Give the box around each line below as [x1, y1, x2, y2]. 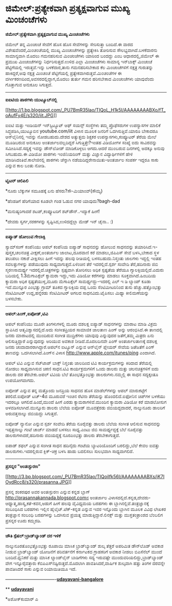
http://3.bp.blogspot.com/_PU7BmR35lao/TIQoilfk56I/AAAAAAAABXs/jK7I [8, 473, 165, 480]
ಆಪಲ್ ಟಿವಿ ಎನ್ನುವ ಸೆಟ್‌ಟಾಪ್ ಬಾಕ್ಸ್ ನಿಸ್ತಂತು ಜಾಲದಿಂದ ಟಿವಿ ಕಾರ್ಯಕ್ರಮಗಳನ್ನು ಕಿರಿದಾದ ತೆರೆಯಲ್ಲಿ [5, 360, 153, 366]
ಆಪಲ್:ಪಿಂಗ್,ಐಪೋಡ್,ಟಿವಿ [5, 310, 49, 317]
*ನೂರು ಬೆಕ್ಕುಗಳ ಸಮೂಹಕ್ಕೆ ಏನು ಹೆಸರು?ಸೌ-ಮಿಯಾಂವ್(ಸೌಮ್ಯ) [5, 187, 103, 194]
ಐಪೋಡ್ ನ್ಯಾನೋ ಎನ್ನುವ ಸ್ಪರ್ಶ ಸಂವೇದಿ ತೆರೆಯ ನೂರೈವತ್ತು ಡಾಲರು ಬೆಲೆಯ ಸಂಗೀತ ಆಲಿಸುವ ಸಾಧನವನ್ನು [5, 420, 161, 427]
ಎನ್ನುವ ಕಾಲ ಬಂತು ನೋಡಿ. [5, 162, 46, 168]
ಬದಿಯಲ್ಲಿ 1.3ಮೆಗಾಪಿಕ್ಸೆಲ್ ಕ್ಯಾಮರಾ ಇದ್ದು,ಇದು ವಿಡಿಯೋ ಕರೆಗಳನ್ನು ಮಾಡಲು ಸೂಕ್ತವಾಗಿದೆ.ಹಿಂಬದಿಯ [5, 272, 156, 278]
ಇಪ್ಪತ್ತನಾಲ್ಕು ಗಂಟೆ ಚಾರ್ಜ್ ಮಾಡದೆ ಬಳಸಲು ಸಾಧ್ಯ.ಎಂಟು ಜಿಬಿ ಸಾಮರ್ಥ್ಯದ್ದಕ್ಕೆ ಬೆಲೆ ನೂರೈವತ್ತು [5, 426, 143, 432]
